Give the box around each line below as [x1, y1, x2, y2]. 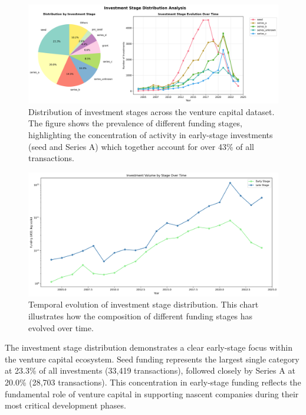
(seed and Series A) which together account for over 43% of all [28, 140, 254, 152]
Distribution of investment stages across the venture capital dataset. [28, 105, 275, 117]
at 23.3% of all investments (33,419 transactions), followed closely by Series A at [5, 364, 295, 377]
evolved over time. [28, 321, 94, 334]
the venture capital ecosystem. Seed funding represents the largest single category [5, 352, 300, 365]
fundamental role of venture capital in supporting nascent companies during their [5, 387, 299, 400]
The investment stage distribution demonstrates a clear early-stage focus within [5, 341, 292, 354]
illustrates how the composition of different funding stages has [28, 309, 253, 322]
